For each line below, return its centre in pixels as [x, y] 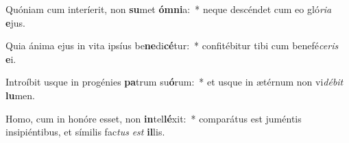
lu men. [20, 95]
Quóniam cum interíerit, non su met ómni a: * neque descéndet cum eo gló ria [169, 9]
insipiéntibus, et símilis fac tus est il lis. [85, 132]
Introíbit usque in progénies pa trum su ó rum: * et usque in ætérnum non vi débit [174, 82]
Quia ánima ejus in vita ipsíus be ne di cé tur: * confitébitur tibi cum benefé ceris [172, 45]
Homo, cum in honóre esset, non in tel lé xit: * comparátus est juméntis [154, 118]
